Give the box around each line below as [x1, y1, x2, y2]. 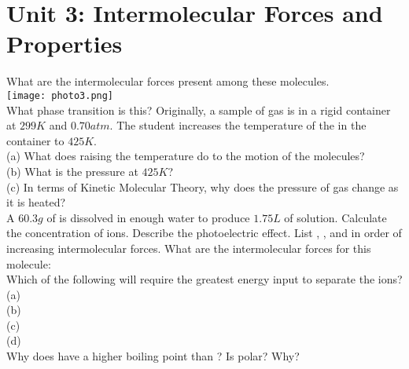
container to [6, 132, 64, 148]
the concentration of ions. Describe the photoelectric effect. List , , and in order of [6, 225, 402, 241]
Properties [6, 27, 123, 60]
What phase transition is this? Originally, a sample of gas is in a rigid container [6, 101, 391, 118]
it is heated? [6, 194, 66, 210]
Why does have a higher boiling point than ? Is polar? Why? [6, 348, 300, 364]
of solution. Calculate [284, 209, 387, 225]
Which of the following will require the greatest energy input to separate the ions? [6, 271, 403, 287]
